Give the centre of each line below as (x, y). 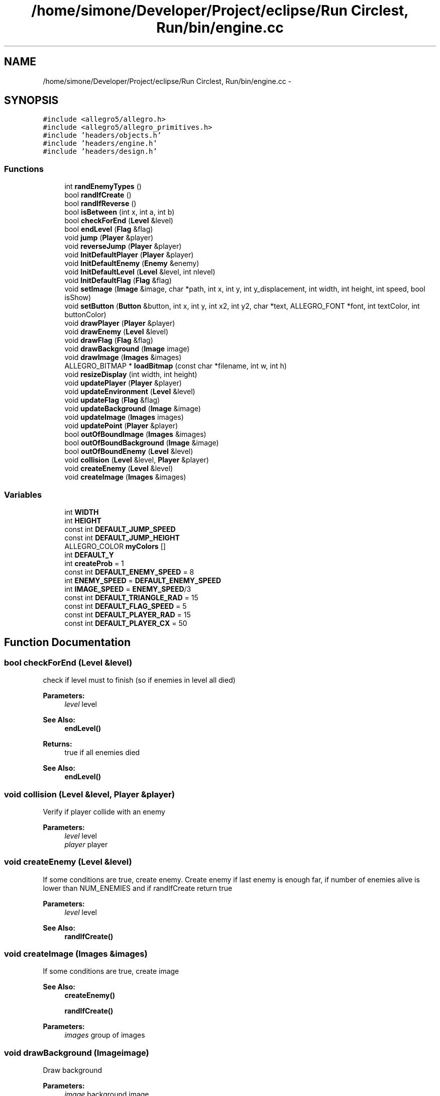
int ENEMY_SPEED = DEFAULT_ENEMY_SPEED (143, 580)
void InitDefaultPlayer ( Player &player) (129, 255)
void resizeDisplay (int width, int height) (131, 375)
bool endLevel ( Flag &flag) (109, 229)
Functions (24, 169)
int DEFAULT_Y (89, 555)
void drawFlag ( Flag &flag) (109, 340)
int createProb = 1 (94, 563)
